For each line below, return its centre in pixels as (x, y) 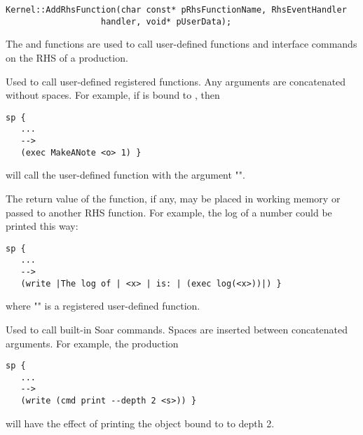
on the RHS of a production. (67, 57)
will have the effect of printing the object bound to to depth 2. (140, 423)
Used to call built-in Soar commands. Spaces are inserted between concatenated (177, 329)
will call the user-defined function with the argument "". (125, 175)
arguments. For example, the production (92, 343)
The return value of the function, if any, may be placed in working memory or (173, 198)
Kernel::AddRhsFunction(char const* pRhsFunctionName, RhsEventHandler (176, 10)
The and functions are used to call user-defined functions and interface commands (181, 44)
